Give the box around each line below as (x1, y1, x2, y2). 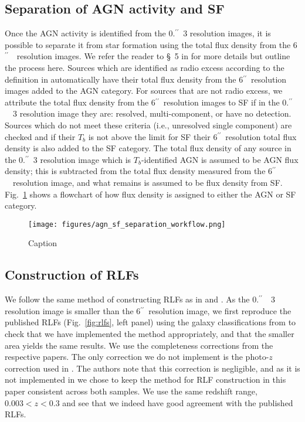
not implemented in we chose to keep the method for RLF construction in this (5, 373, 286, 386)
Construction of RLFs (5, 266, 139, 284)
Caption (28, 237, 57, 249)
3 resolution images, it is (183, 27, 271, 39)
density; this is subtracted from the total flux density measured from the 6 (5, 165, 273, 177)
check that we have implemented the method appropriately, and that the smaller (5, 327, 294, 339)
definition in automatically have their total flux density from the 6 (5, 73, 243, 85)
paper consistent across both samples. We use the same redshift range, (5, 384, 257, 397)
